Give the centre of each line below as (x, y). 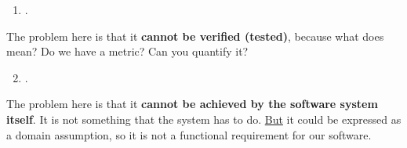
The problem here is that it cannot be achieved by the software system (192, 104)
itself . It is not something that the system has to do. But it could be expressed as (204, 119)
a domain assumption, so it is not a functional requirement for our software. (189, 134)
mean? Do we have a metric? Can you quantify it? (127, 51)
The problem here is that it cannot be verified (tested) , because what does (195, 36)
